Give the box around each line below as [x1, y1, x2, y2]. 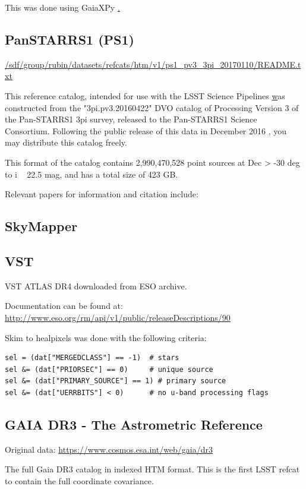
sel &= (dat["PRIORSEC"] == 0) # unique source [5, 365, 213, 374]
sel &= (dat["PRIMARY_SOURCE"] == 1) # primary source [5, 377, 226, 386]
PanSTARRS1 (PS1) [5, 30, 135, 48]
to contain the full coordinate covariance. [5, 474, 154, 487]
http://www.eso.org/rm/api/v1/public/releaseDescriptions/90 [5, 311, 231, 323]
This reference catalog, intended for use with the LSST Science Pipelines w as [5, 89, 285, 102]
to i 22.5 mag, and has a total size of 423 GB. [5, 168, 178, 180]
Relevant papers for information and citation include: [5, 188, 198, 200]
